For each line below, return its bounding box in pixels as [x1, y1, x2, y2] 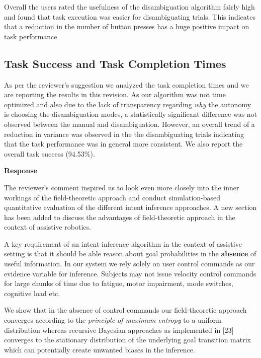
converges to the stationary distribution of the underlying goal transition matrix [4, 334, 251, 345]
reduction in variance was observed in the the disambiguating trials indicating [4, 128, 244, 139]
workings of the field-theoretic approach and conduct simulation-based [4, 192, 221, 202]
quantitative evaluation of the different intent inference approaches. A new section [4, 202, 257, 212]
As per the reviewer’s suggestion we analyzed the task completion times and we [4, 79, 249, 90]
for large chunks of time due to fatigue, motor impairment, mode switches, [4, 278, 233, 289]
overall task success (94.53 [4, 148, 84, 159]
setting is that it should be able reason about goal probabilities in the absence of [4, 248, 256, 259]
